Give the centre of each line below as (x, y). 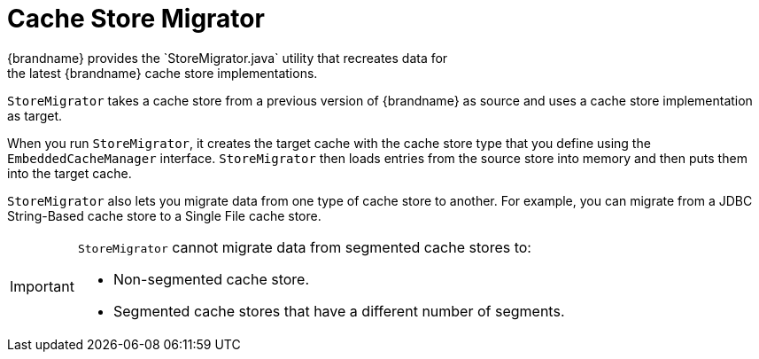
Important (42, 286)
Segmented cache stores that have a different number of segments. (339, 311)
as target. (35, 115)
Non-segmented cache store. (211, 279)
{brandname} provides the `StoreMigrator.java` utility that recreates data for (228, 58)
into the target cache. (70, 173)
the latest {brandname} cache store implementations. (163, 73)
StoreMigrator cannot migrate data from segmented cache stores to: (304, 247)
